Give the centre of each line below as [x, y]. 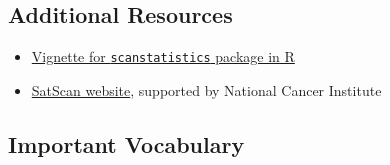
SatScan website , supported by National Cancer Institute [206, 89]
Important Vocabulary [126, 143]
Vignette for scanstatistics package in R [163, 56]
